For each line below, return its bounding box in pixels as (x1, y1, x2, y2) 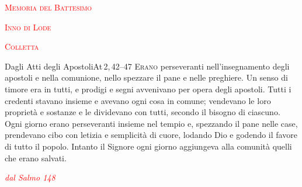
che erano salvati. (5, 151, 67, 164)
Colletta (5, 40, 39, 53)
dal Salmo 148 (5, 171, 55, 183)
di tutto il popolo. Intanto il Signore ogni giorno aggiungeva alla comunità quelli (5, 140, 292, 152)
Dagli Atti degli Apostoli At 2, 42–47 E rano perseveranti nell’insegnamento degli (5, 60, 290, 72)
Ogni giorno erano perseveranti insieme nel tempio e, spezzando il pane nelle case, (5, 117, 298, 129)
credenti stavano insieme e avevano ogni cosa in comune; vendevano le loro (5, 94, 271, 106)
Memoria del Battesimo (5, 1, 92, 13)
